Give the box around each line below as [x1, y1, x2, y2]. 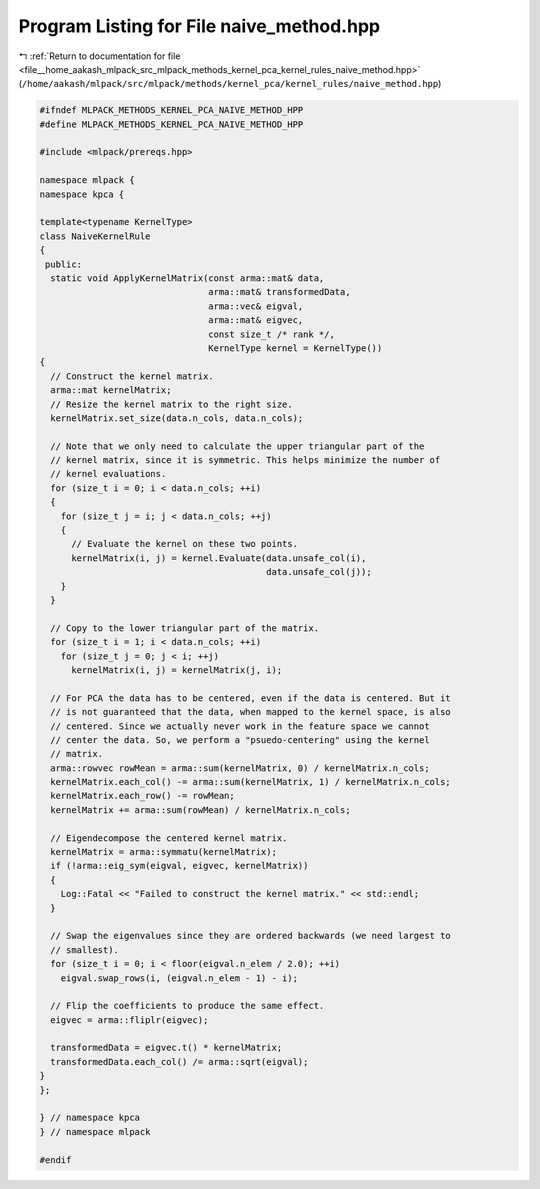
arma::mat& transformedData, [208, 286, 351, 298]
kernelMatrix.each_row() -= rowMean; [50, 790, 235, 802]
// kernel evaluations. [50, 468, 167, 480]
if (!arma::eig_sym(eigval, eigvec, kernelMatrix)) [50, 860, 309, 872]
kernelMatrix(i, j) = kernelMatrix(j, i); [71, 664, 283, 675]
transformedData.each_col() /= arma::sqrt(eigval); [50, 1056, 309, 1067]
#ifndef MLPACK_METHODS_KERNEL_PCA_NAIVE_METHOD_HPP [39, 105, 304, 116]
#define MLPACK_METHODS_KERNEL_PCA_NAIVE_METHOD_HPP [39, 118, 304, 130]
